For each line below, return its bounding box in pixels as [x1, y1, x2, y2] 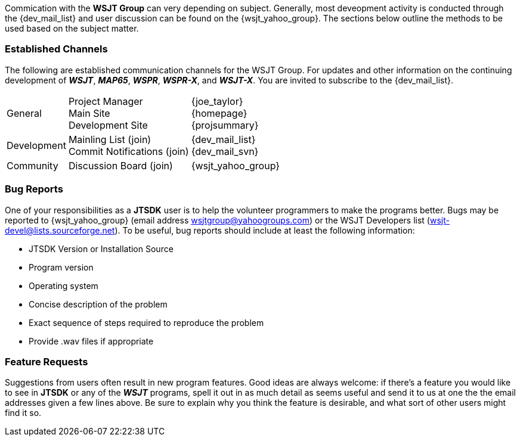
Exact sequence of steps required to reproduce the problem [29, 317, 264, 328]
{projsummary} [191, 119, 259, 131]
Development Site [68, 119, 148, 131]
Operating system [29, 280, 98, 291]
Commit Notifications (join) [68, 145, 189, 157]
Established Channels [5, 43, 108, 55]
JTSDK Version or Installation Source [29, 243, 174, 254]
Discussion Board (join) [68, 159, 173, 172]
